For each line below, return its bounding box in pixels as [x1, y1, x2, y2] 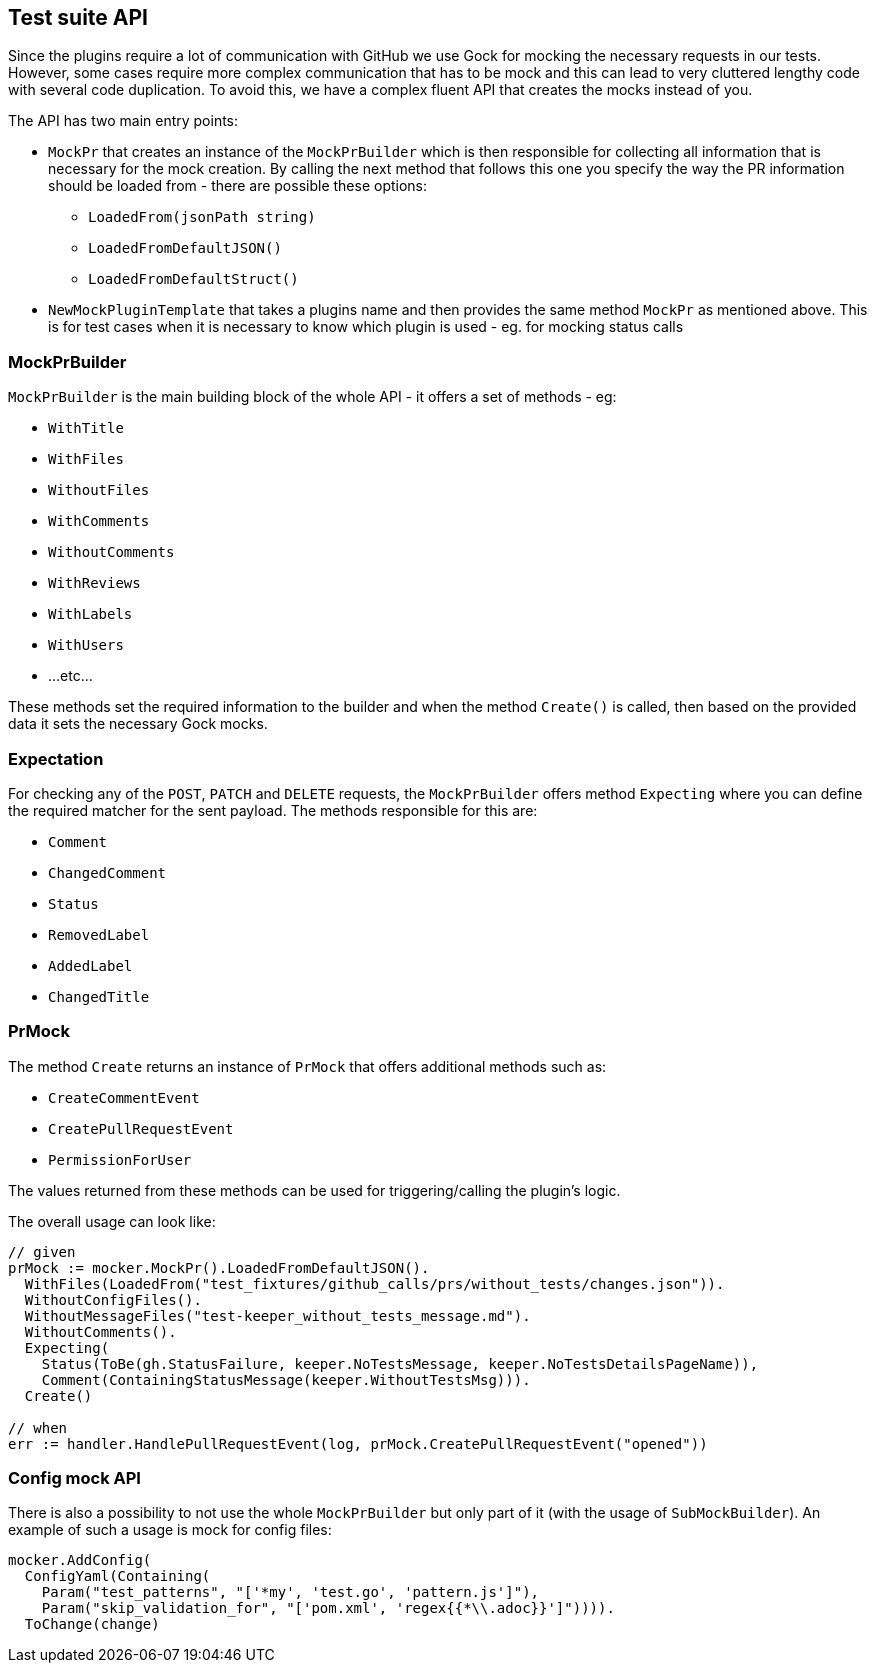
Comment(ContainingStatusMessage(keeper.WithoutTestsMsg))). [41, 1371, 531, 1388]
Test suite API [8, 5, 148, 30]
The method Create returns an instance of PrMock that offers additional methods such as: [8, 1057, 607, 1075]
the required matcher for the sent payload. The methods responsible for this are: [8, 801, 538, 819]
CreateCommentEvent [48, 1089, 200, 1106]
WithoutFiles [48, 482, 150, 499]
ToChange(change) [24, 1616, 160, 1633]
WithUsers [48, 637, 124, 654]
